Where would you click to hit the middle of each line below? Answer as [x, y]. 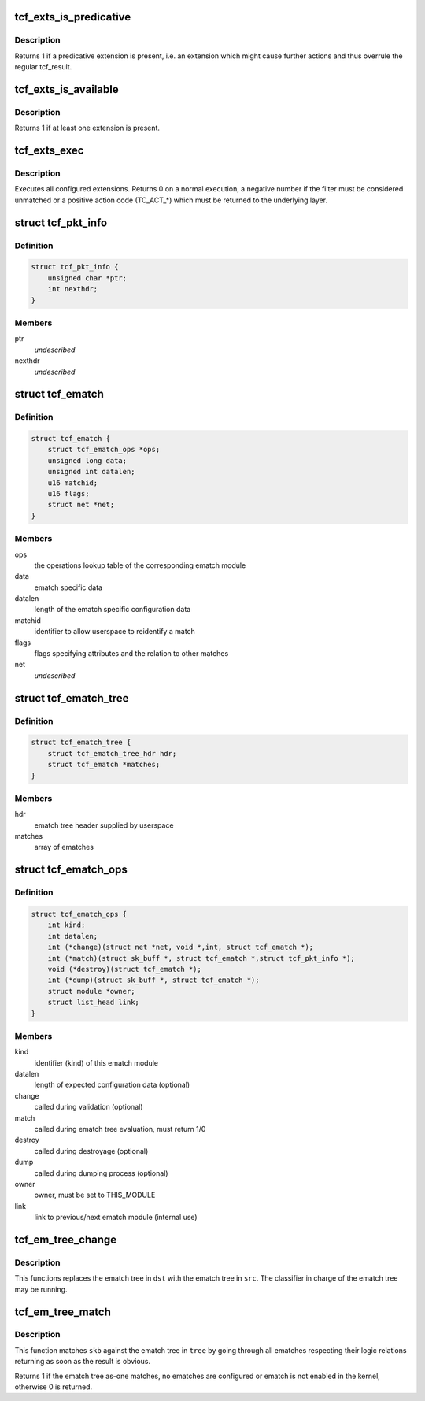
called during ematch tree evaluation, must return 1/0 [120, 1129]
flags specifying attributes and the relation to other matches [131, 654]
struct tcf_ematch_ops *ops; [104, 450]
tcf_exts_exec [49, 151]
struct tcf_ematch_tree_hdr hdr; [112, 753]
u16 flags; [68, 494]
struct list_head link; [93, 1003]
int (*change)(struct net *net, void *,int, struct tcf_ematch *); [181, 947]
